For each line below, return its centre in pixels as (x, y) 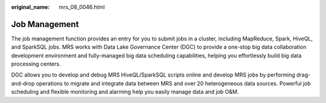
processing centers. (36, 64)
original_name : (30, 7)
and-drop (23, 83)
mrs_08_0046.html (82, 7)
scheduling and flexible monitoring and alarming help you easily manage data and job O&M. (125, 92)
